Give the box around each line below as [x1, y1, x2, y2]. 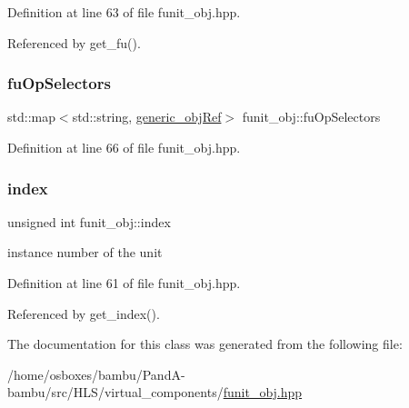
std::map [7, 107, 55, 126]
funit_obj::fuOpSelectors [242, 107, 381, 126]
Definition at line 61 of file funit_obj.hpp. [7, 274, 241, 292]
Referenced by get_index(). [7, 304, 160, 323]
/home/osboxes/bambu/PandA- [7, 364, 185, 383]
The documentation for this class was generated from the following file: [7, 334, 403, 353]
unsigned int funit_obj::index [7, 212, 171, 231]
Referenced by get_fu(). [7, 33, 141, 52]
